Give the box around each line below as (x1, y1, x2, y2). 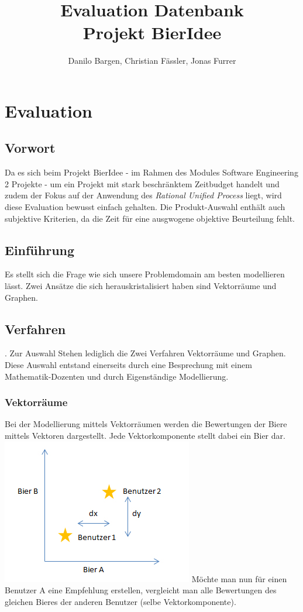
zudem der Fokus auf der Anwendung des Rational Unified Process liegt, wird (5, 189, 282, 201)
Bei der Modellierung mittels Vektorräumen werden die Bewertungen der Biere (5, 418, 287, 430)
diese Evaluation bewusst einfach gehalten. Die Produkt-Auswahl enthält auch (5, 201, 285, 213)
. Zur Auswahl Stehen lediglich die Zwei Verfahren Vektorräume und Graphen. (5, 347, 286, 359)
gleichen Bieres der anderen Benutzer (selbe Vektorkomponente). (5, 595, 236, 607)
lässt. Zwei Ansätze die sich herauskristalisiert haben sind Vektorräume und (5, 280, 277, 292)
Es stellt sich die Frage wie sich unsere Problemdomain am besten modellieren (5, 268, 285, 280)
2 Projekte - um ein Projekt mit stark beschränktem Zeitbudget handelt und (5, 177, 280, 190)
